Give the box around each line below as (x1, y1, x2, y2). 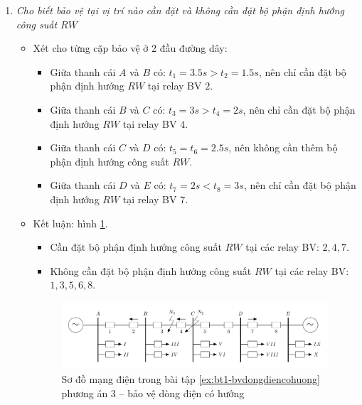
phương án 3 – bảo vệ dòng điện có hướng (61, 385, 245, 400)
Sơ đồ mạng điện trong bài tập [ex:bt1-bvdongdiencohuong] (61, 371, 320, 386)
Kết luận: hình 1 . (33, 215, 108, 230)
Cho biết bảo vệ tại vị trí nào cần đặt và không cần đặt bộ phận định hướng (16, 3, 344, 17)
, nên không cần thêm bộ (228, 140, 338, 155)
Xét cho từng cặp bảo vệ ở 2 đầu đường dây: (33, 40, 228, 55)
